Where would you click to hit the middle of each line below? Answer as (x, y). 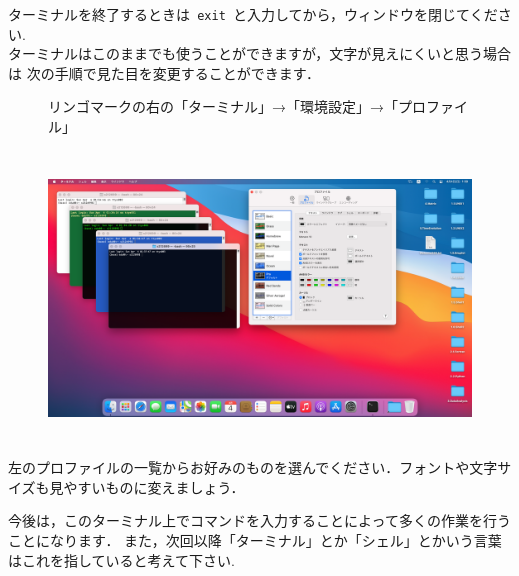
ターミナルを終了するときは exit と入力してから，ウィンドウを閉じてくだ (253, 14)
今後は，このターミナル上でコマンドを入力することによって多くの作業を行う (259, 520)
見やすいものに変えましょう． (147, 486)
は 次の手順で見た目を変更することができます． (164, 72)
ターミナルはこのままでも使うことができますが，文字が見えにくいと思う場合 (259, 53)
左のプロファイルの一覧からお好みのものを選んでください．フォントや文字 (253, 467)
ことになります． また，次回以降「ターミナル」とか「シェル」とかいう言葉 (255, 540)
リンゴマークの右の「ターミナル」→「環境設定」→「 (223, 106)
